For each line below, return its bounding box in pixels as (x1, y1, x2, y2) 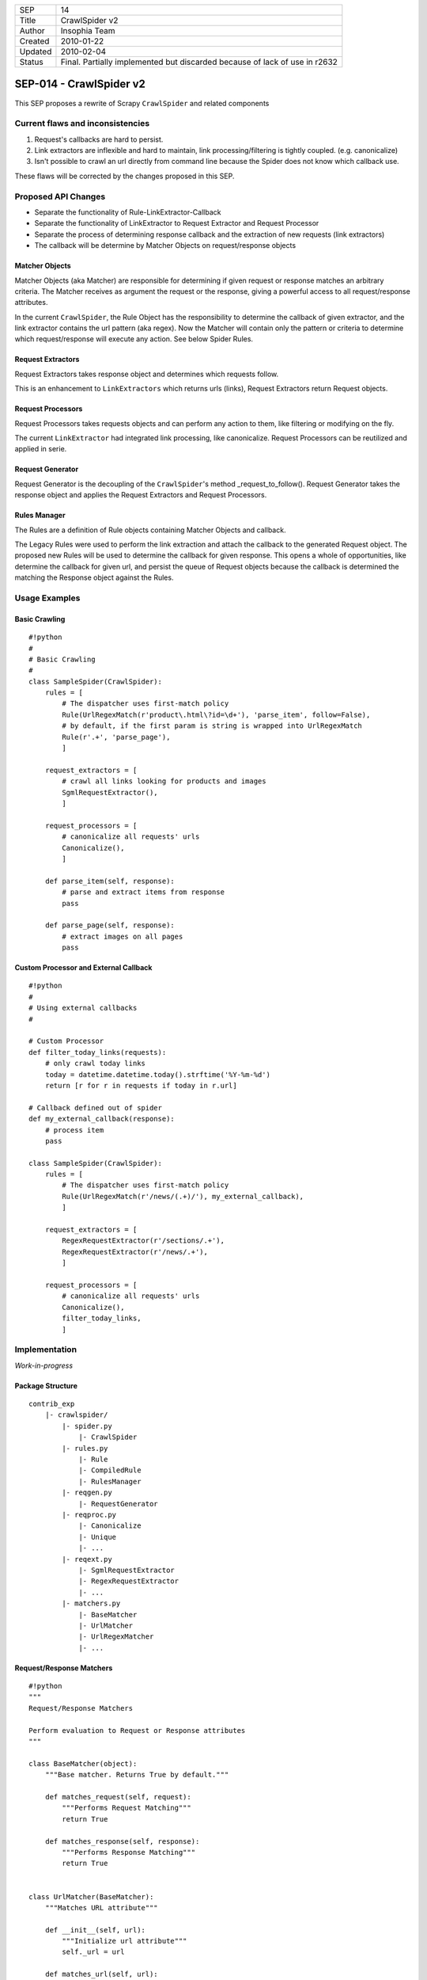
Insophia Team (60, 25, 115, 36)
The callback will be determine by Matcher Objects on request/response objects (34, 241, 297, 250)
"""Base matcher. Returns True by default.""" (44, 1770, 229, 1780)
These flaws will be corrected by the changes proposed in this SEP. (14, 171, 235, 181)
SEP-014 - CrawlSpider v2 (14, 78, 145, 91)
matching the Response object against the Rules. (14, 573, 174, 582)
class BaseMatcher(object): (28, 1759, 138, 1768)
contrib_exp (28, 1399, 75, 1409)
